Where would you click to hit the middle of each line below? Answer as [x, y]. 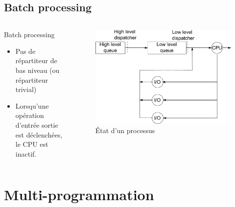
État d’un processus [125, 130]
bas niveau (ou [37, 70]
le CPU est [32, 144]
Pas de [25, 51]
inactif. [26, 153]
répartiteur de [36, 60]
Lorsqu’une [32, 105]
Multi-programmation [79, 194]
